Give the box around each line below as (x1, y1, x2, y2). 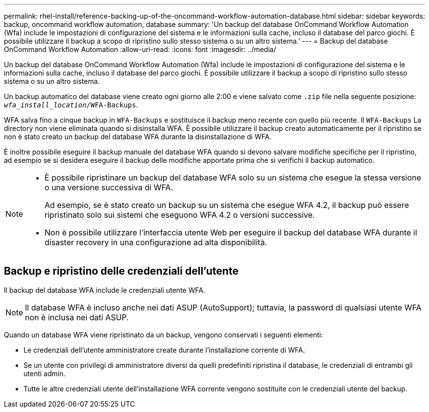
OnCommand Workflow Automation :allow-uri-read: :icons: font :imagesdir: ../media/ (4, 45, 276, 53)
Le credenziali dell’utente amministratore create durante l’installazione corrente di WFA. (24, 345, 305, 354)
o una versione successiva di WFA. (45, 182, 173, 192)
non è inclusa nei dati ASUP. (25, 312, 129, 322)
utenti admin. (24, 369, 66, 378)
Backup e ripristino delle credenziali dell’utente (4, 265, 238, 278)
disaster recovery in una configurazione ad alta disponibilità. (45, 237, 267, 247)
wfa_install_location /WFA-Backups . (4, 101, 138, 109)
